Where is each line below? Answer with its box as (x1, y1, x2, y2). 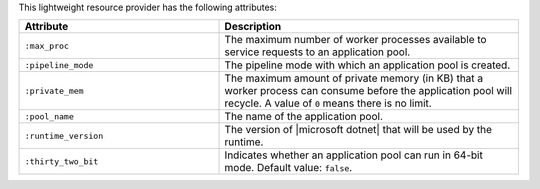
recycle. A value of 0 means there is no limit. (224, 96, 432, 110)
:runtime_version (24, 130, 104, 141)
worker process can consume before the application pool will (224, 84, 513, 98)
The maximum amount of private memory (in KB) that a (224, 71, 484, 85)
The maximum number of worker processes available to (224, 33, 487, 47)
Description (224, 20, 282, 34)
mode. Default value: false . (224, 161, 353, 175)
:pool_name (24, 111, 75, 122)
